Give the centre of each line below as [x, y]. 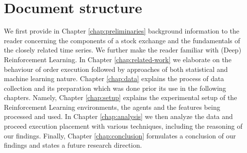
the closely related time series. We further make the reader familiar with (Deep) [123, 50]
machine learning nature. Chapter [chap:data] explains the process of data [114, 78]
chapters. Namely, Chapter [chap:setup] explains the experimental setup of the [121, 97]
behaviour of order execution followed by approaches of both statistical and [116, 69]
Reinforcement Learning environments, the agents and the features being [112, 107]
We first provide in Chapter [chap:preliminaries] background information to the [122, 31]
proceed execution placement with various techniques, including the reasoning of [123, 126]
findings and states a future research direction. [73, 145]
